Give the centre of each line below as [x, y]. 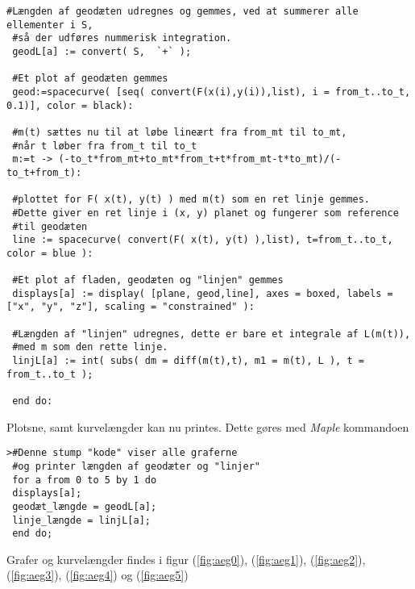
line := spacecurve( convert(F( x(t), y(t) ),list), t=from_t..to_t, [203, 240]
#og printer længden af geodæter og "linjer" [136, 466]
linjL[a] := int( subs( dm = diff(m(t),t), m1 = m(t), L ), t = [188, 361]
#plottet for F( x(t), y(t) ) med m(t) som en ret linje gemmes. [191, 200]
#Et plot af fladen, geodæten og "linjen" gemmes [148, 280]
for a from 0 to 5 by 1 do [85, 480]
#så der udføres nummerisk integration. [122, 38]
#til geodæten [50, 226]
